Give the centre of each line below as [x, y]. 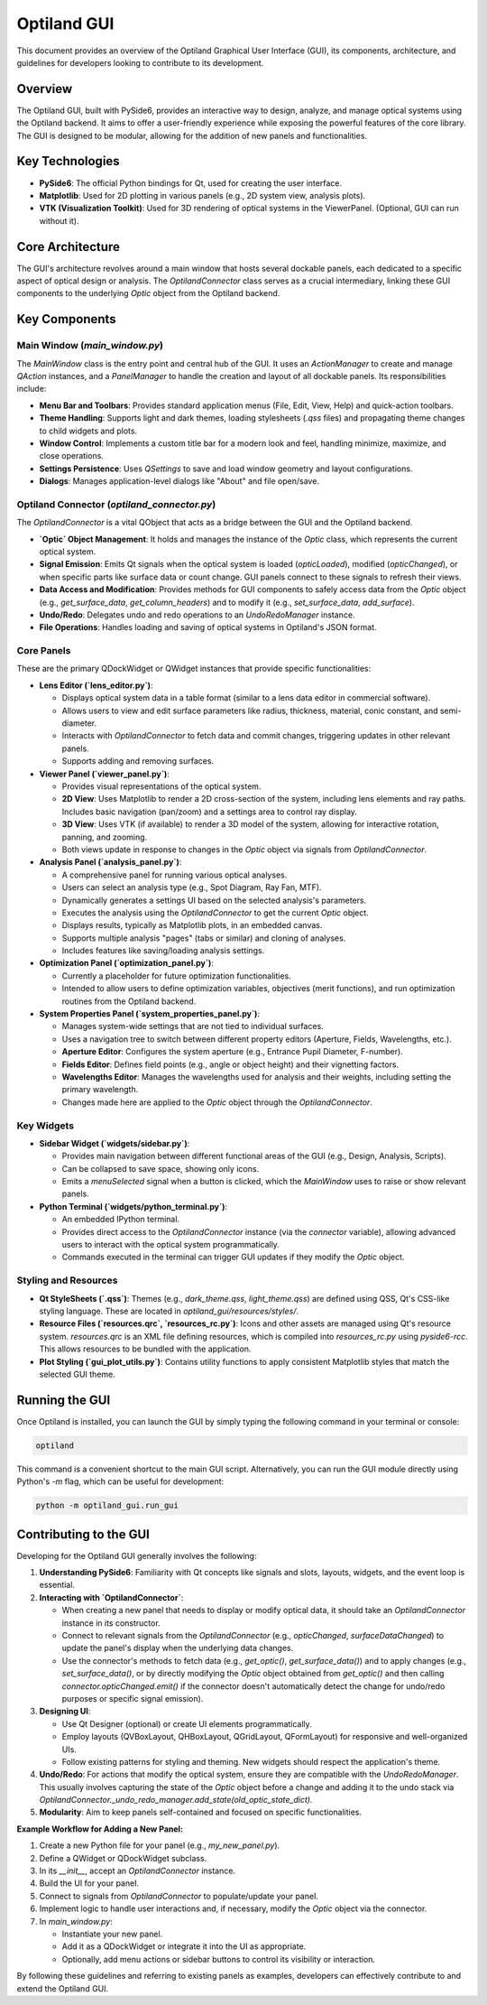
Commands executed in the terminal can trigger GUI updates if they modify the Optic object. [233, 1257]
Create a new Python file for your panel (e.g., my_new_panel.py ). [160, 1845]
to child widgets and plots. [88, 431]
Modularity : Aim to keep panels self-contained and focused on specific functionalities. [201, 1812]
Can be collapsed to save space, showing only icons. [161, 1168]
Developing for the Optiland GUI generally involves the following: [137, 1555]
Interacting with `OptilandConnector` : [111, 1597]
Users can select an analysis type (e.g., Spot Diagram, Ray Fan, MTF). [192, 887]
